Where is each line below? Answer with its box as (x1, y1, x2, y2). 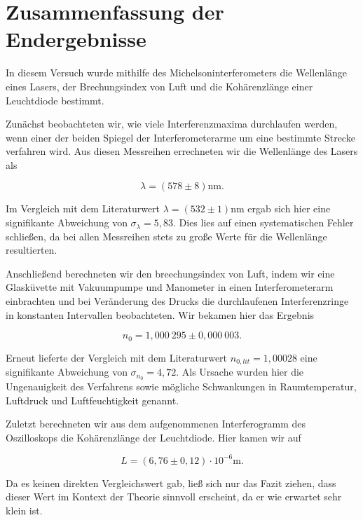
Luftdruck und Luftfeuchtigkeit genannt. (6, 392, 179, 407)
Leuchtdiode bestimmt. (6, 93, 104, 107)
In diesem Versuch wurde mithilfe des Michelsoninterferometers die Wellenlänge (6, 65, 348, 80)
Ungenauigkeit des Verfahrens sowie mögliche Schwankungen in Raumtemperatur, (6, 378, 357, 393)
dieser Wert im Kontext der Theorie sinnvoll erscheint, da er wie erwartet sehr (6, 489, 342, 504)
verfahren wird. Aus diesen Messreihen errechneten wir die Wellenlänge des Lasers (6, 144, 358, 158)
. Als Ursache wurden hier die (176, 364, 304, 379)
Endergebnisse (6, 25, 146, 53)
